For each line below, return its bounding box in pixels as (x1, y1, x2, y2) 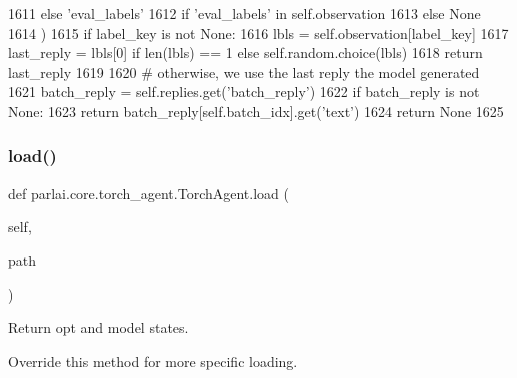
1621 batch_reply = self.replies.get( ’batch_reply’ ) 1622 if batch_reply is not (8, 81, 480, 102)
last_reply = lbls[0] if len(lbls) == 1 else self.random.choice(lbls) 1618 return (8, 42, 483, 63)
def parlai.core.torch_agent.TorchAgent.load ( (8, 182, 289, 203)
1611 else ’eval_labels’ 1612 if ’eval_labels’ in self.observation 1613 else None (8, 3, 481, 23)
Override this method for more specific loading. (8, 350, 298, 371)
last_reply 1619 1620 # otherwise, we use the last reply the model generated (8, 61, 480, 82)
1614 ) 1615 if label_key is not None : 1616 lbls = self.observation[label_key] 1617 (8, 22, 509, 43)
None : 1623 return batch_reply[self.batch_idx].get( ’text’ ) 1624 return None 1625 (8, 100, 504, 121)
